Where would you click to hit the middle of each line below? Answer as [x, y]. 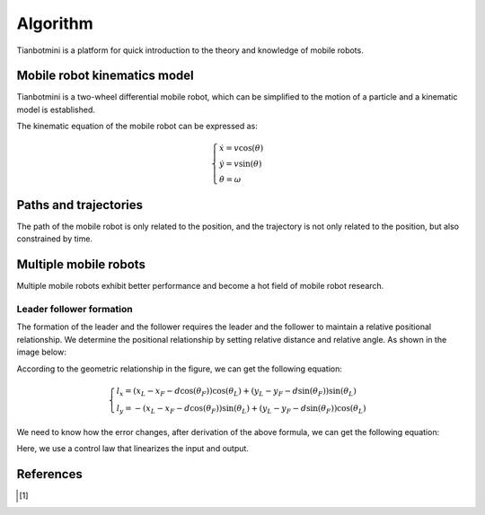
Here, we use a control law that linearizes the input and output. [132, 449]
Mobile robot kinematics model [106, 76]
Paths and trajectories [80, 205]
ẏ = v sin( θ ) [240, 164]
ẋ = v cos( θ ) [241, 148]
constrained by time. [55, 239]
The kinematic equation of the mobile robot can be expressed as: [137, 127]
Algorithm [55, 23]
